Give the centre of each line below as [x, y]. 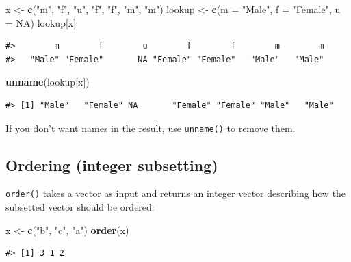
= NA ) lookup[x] [41, 22]
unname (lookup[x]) [48, 82]
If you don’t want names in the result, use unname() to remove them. [151, 128]
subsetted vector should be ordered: [80, 207]
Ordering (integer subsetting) [112, 165]
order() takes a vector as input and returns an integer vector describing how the [176, 193]
